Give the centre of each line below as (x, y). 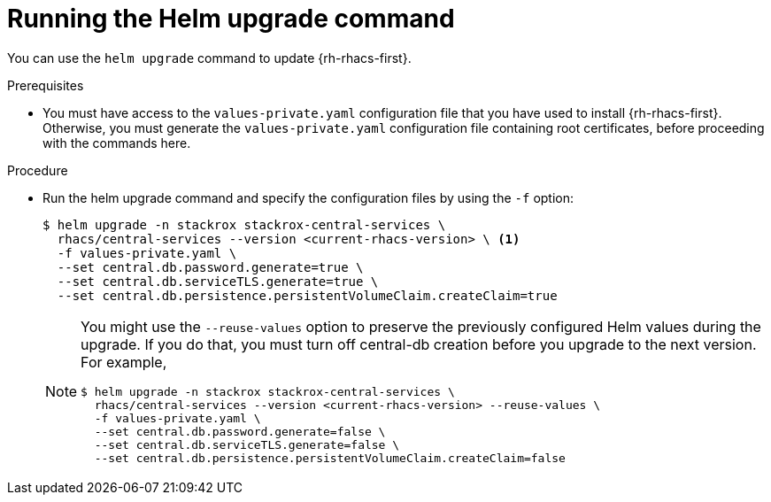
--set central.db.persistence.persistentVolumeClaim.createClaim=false (330, 458)
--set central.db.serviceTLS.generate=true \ (218, 281)
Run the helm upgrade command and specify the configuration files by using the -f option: (308, 197)
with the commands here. (117, 143)
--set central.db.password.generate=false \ (240, 431)
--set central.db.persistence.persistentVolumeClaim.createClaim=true (307, 295)
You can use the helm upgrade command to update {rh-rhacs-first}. (209, 58)
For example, (124, 362)
